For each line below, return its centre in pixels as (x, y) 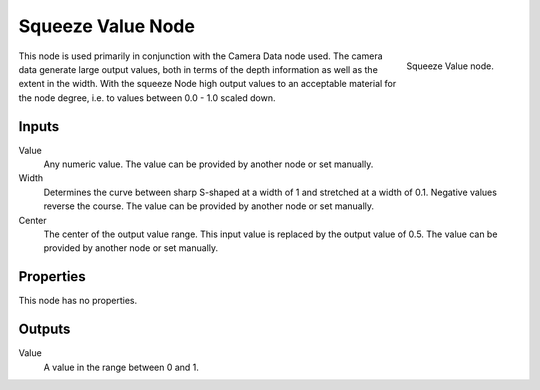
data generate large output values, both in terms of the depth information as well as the (198, 69)
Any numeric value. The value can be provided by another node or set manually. (208, 164)
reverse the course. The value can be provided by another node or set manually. (209, 206)
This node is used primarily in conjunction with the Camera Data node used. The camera (201, 56)
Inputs (39, 126)
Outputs (44, 329)
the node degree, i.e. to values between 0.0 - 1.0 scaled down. (147, 97)
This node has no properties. (78, 301)
